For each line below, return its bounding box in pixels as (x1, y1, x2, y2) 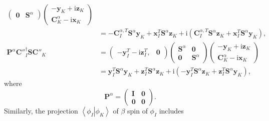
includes (159, 105, 184, 115)
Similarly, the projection (4, 105, 78, 115)
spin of (127, 105, 148, 115)
